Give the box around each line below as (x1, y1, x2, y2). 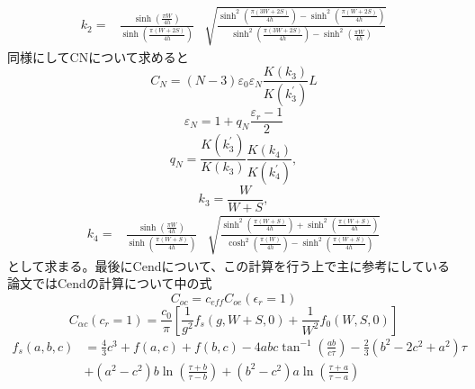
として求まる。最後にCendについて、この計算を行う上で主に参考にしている (7, 256, 450, 275)
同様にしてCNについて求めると (7, 47, 189, 66)
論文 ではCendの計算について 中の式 (7, 274, 212, 293)
